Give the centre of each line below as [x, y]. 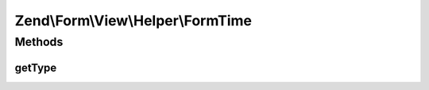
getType [36, 67]
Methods [39, 42]
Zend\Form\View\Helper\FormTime [133, 21]
